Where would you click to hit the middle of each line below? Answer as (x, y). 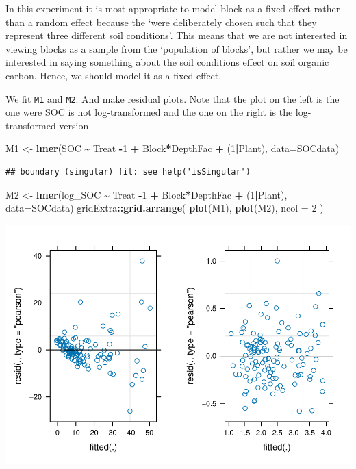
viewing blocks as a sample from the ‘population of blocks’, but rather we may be (177, 48)
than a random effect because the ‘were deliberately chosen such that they (161, 22)
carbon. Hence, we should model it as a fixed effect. (114, 75)
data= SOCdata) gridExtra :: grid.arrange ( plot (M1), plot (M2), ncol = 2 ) (165, 208)
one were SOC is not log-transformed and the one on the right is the (149, 112)
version (74, 125)
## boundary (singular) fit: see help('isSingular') (128, 172)
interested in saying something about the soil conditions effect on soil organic (167, 62)
